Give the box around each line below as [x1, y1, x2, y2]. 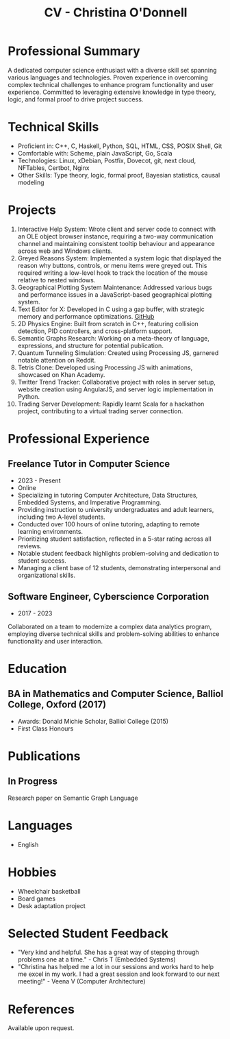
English [17, 840, 39, 848]
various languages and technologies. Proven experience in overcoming [8, 73, 208, 82]
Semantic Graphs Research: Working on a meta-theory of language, [17, 334, 209, 342]
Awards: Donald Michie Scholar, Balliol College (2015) [17, 717, 169, 725]
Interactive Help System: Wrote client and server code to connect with [17, 225, 216, 233]
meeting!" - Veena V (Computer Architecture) [17, 977, 146, 986]
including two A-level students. [17, 513, 105, 521]
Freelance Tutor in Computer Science [8, 458, 170, 470]
